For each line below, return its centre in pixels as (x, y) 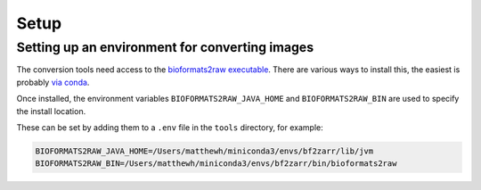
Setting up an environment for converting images (165, 47)
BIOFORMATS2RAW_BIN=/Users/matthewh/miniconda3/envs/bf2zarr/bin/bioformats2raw (216, 164)
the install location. (51, 111)
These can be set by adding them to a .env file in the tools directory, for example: (170, 127)
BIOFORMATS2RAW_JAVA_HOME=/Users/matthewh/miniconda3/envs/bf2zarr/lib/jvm (204, 151)
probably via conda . (53, 82)
